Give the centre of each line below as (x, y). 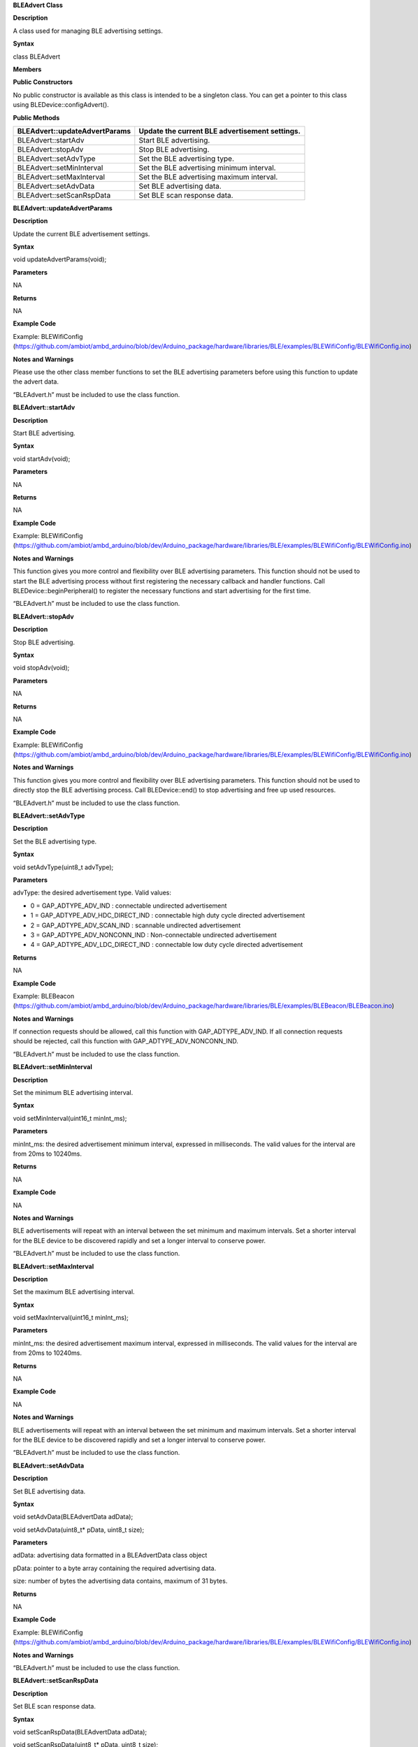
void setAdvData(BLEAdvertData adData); (73, 1517)
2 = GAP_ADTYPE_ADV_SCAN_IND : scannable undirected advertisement (136, 925)
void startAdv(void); (42, 458)
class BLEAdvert (37, 57)
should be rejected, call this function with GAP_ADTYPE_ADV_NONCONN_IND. (126, 1041)
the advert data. (36, 382)
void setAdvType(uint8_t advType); (63, 867)
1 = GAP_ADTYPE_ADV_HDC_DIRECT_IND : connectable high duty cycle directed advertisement (168, 915)
